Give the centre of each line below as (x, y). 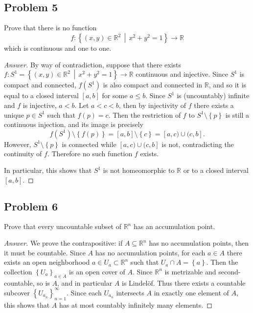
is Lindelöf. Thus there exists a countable (184, 282)
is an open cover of (97, 271)
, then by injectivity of (152, 105)
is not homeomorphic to (139, 170)
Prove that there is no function (50, 28)
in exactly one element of (191, 292)
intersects (130, 292)
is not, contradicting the (198, 144)
